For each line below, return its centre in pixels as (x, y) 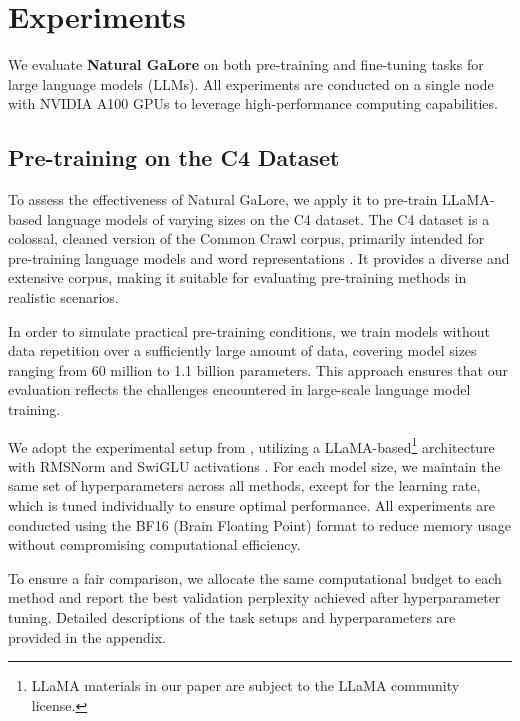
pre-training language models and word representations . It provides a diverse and (259, 257)
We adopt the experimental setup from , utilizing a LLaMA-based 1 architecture (251, 445)
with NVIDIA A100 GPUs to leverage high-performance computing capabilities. (253, 103)
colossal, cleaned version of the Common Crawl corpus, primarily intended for (246, 238)
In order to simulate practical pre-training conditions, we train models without (249, 330)
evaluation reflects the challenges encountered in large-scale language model (239, 389)
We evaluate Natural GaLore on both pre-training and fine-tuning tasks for (246, 64)
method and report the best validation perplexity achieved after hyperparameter (254, 597)
